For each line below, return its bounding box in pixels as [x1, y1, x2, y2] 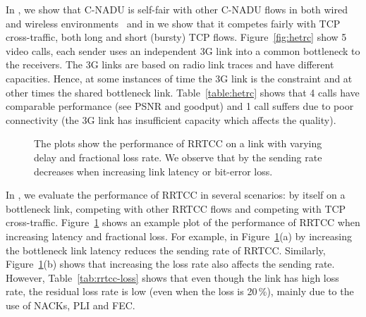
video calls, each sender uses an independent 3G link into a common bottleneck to [6, 43, 360, 58]
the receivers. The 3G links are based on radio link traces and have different [6, 57, 334, 72]
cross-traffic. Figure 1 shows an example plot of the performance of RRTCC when [6, 215, 360, 230]
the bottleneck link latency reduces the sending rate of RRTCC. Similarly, [6, 242, 326, 257]
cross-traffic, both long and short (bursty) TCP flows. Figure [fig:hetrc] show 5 [6, 30, 347, 44]
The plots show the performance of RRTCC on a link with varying [34, 136, 322, 151]
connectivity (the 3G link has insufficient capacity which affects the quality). [6, 112, 336, 127]
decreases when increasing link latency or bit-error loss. [34, 163, 273, 178]
